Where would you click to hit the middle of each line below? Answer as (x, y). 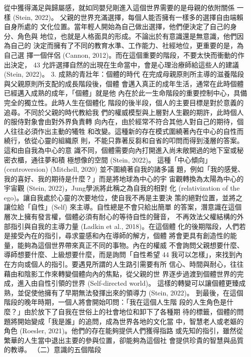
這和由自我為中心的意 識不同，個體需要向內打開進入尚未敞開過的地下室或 (120, 150)
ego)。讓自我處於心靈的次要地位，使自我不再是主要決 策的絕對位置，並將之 (123, 197)
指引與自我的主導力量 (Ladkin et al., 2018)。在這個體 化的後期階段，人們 (125, 226)
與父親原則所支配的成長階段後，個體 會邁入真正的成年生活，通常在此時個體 (124, 83)
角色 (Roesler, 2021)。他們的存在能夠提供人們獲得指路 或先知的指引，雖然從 (124, 331)
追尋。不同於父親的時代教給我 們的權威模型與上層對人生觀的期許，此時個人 (124, 112)
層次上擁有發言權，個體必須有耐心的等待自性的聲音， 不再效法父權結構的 (120, 217)
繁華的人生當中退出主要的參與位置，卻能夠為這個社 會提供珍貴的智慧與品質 (124, 340)
